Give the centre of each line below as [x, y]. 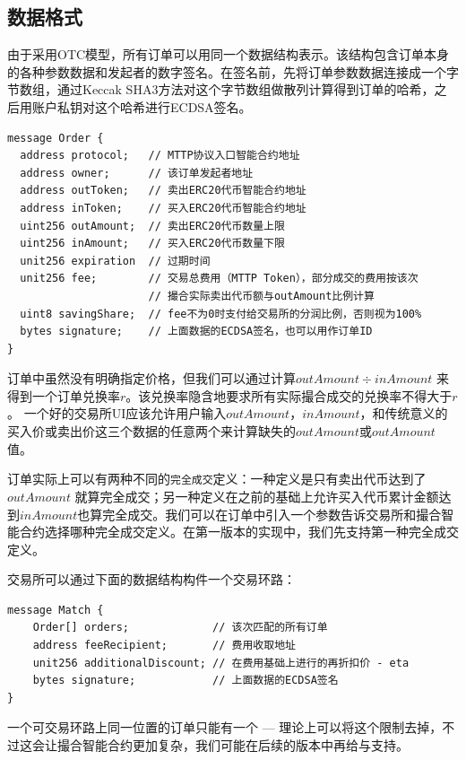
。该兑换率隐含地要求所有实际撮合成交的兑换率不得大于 [289, 395]
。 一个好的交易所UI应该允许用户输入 [117, 413]
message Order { [56, 138]
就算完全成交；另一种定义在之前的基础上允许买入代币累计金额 [257, 496]
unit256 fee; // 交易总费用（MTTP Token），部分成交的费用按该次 [219, 279]
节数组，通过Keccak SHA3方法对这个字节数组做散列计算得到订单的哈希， [221, 89]
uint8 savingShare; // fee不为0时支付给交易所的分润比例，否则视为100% [221, 314]
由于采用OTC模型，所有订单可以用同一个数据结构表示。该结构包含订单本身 [229, 54]
